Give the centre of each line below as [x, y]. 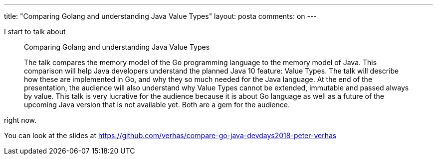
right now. [20, 120]
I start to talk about [35, 32]
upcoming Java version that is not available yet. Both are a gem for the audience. [157, 105]
